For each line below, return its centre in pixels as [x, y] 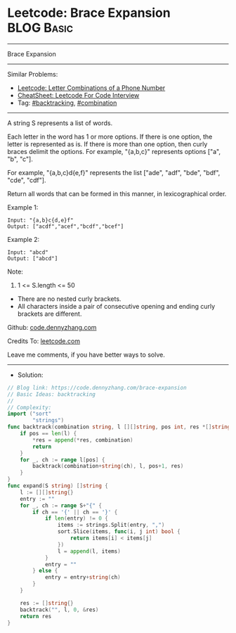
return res [36, 616]
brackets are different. [50, 314]
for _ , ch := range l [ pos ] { [63, 460]
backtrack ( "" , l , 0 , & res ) [59, 610]
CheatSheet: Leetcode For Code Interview [78, 95]
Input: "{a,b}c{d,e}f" [40, 220]
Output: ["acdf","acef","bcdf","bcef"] [66, 226]
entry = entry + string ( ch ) [83, 577]
